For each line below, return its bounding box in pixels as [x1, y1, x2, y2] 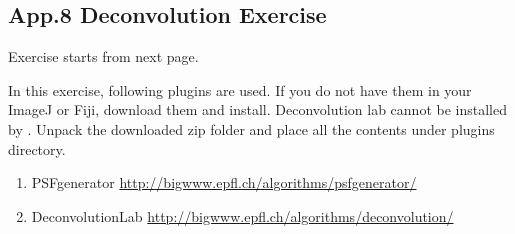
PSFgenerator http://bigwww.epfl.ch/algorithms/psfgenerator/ [31, 172, 417, 193]
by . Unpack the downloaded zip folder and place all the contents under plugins [8, 118, 495, 139]
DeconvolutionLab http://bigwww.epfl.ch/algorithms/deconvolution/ [31, 205, 454, 226]
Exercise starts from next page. [8, 46, 199, 67]
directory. [8, 138, 66, 159]
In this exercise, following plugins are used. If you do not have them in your [8, 79, 472, 100]
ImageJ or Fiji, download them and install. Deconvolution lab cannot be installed [8, 99, 507, 120]
